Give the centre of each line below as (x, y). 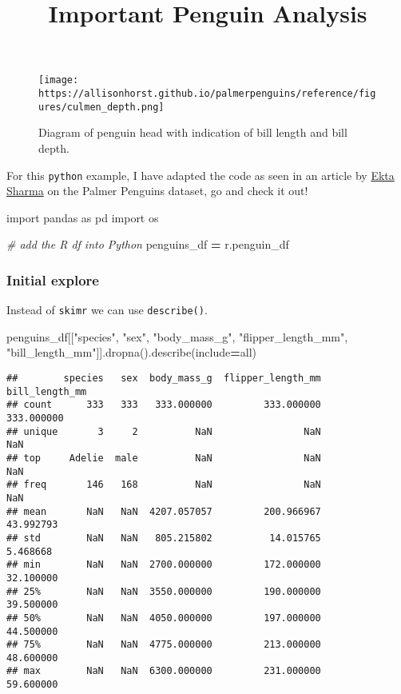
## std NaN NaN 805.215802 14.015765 (164, 538)
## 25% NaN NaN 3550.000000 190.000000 (164, 591)
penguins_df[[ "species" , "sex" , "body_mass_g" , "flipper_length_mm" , (177, 336)
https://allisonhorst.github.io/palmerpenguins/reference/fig (207, 94)
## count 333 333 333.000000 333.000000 (164, 405)
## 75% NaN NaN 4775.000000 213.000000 (164, 645)
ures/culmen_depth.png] (101, 107)
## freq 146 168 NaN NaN (164, 485)
